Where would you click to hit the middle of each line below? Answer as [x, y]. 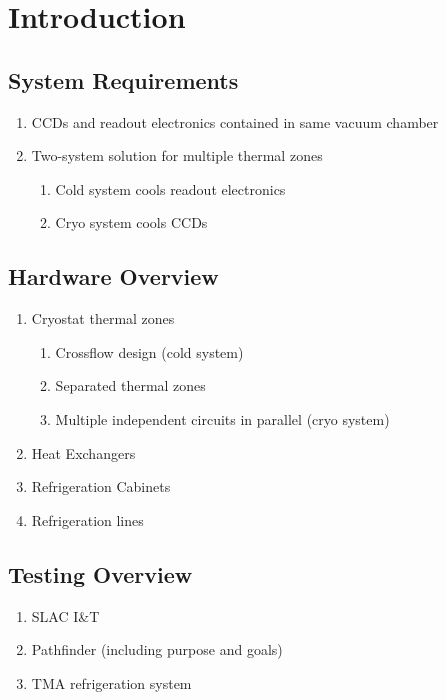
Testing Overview [100, 573]
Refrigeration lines [87, 519]
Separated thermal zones [130, 385]
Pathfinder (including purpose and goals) [157, 649]
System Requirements [123, 79]
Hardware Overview [113, 276]
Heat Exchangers [83, 452]
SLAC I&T [65, 615]
